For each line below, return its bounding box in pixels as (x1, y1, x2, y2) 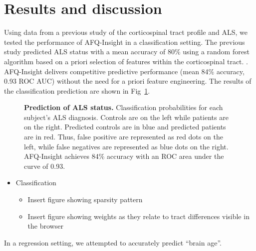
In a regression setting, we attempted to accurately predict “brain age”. (4, 237, 222, 248)
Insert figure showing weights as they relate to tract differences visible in (27, 211, 250, 221)
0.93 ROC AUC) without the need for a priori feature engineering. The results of (4, 76, 252, 86)
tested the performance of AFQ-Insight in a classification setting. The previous (4, 36, 245, 47)
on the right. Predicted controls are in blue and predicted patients (24, 122, 226, 132)
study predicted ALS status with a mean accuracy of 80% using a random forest (4, 46, 250, 57)
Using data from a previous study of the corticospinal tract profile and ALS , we (4, 27, 248, 37)
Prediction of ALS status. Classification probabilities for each (24, 102, 223, 113)
